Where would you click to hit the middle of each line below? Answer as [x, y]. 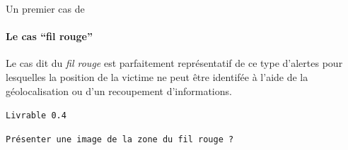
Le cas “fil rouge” [49, 36]
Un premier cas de [45, 8]
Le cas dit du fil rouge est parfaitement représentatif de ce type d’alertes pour [174, 63]
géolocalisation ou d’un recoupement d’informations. [119, 90]
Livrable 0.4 [36, 116]
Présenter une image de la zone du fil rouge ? [120, 139]
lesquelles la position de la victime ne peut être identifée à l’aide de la [157, 76]
